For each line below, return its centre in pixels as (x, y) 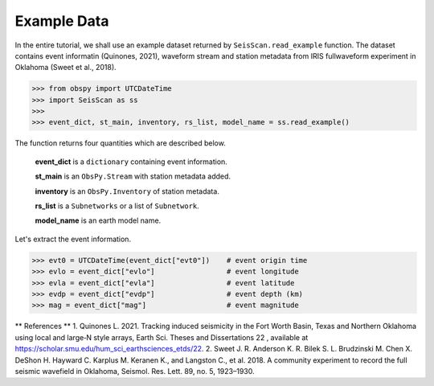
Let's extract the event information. (73, 239)
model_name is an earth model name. (98, 220)
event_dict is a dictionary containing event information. (131, 162)
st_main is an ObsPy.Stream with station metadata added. (133, 176)
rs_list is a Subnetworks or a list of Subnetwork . (117, 206)
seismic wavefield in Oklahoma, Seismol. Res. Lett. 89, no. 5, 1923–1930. (135, 371)
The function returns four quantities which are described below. (121, 143)
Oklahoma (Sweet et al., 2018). (66, 68)
